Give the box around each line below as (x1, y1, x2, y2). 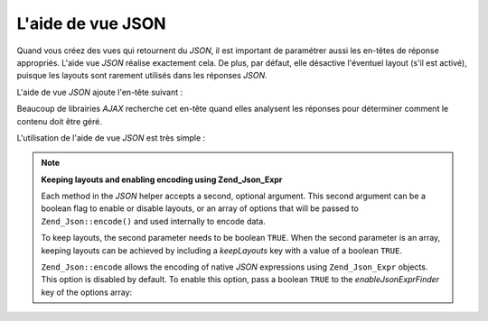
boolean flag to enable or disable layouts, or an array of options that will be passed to (41, 203, 359, 214)
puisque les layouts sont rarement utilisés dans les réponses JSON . (16, 70, 268, 81)
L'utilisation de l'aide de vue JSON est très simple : (16, 132, 206, 143)
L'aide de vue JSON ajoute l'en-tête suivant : (16, 87, 183, 97)
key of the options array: (41, 287, 133, 298)
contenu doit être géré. (16, 115, 103, 126)
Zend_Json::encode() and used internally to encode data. (41, 216, 266, 226)
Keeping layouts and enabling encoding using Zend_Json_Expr (41, 174, 283, 185)
